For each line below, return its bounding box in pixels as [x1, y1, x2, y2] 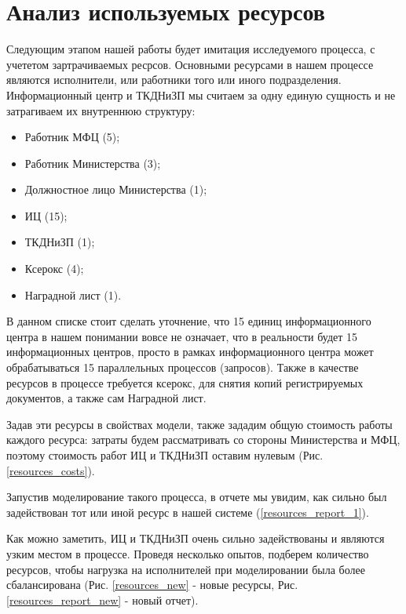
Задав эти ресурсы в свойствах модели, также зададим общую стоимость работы [6, 416, 393, 432]
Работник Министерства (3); [24, 154, 161, 171]
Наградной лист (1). [24, 286, 122, 303]
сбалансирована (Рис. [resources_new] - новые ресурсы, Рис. [6, 576, 298, 593]
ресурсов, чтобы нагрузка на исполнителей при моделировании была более [6, 561, 365, 577]
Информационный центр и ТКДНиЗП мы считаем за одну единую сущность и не [6, 86, 396, 103]
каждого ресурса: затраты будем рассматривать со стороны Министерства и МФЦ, [6, 431, 401, 448]
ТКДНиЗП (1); [24, 234, 95, 250]
